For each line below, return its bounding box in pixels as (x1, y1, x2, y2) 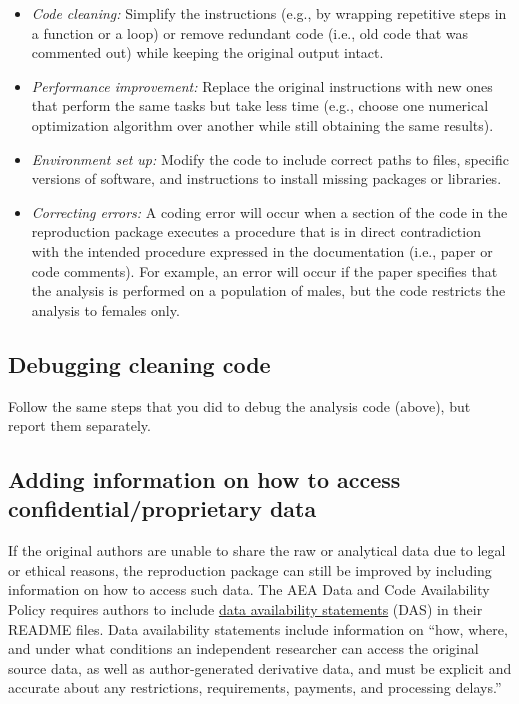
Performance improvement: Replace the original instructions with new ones (31, 75, 493, 96)
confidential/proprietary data (8, 493, 317, 524)
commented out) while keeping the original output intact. (31, 42, 384, 63)
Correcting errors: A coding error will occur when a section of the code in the (31, 201, 508, 222)
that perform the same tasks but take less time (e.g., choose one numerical (31, 95, 489, 116)
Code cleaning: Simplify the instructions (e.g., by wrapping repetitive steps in (31, 3, 507, 23)
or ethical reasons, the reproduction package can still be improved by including (8, 559, 492, 580)
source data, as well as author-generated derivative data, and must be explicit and (8, 657, 512, 678)
